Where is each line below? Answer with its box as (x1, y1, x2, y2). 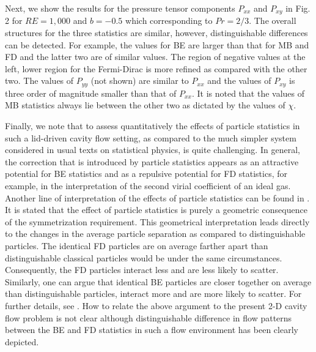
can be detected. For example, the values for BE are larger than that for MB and (5, 38, 309, 51)
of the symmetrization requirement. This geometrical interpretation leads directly (5, 215, 310, 228)
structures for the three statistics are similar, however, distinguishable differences (5, 26, 308, 39)
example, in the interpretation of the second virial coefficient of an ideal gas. (5, 179, 291, 192)
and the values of (207, 74, 271, 87)
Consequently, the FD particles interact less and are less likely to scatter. (5, 263, 279, 276)
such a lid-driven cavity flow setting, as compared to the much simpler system (5, 131, 296, 144)
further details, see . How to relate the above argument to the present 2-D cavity (5, 299, 307, 312)
